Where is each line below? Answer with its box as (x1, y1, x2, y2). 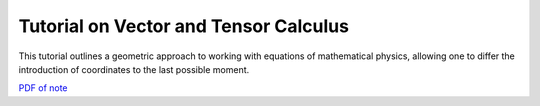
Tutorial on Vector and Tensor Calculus (18, 15, 350, 37)
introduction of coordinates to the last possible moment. (18, 63, 250, 75)
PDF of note (18, 82, 69, 94)
